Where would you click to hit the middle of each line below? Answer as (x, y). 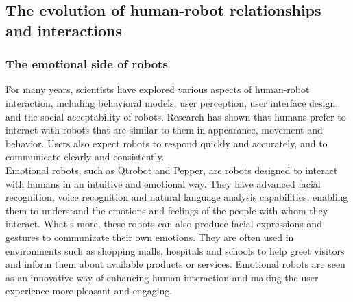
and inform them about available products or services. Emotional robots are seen (175, 264)
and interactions (64, 30)
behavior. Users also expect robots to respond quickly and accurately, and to (167, 143)
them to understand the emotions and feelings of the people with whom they (167, 210)
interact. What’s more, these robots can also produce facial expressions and (164, 224)
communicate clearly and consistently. (85, 156)
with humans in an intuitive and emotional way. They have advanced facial (163, 183)
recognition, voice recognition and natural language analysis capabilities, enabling (177, 197)
